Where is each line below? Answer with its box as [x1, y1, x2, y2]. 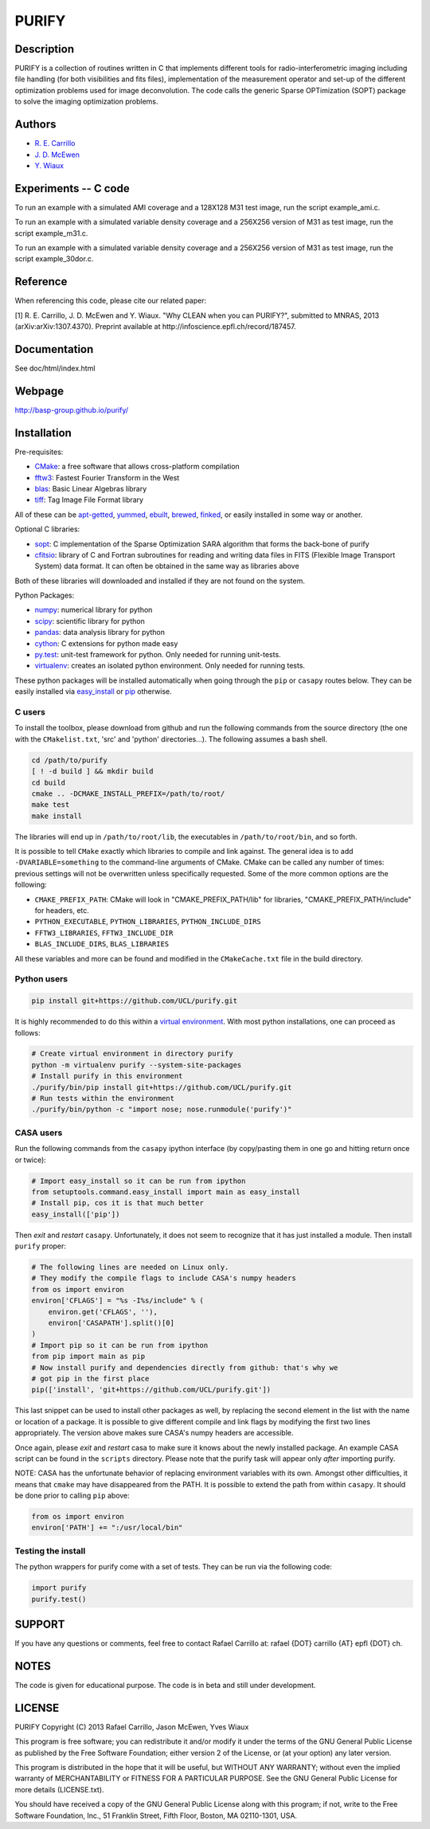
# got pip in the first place [31, 1374, 150, 1383]
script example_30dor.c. [14, 254, 94, 264]
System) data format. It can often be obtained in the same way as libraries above [34, 562, 299, 571]
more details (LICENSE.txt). [14, 1784, 104, 1794]
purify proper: [14, 1241, 67, 1251]
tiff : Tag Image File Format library [34, 495, 143, 505]
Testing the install [14, 1545, 86, 1557]
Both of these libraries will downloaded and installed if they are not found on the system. [14, 576, 306, 586]
